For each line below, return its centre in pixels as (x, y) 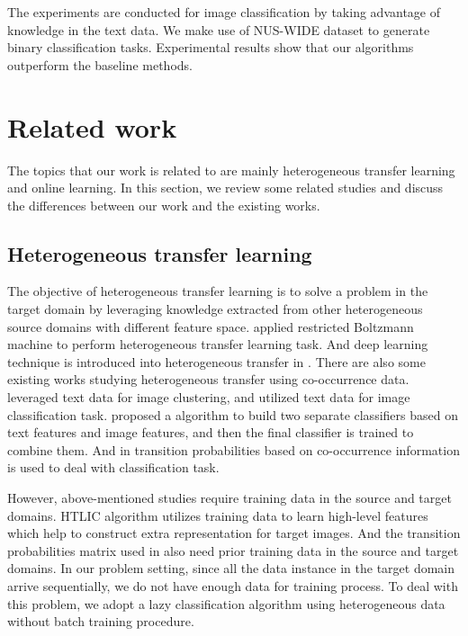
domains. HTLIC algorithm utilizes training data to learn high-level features (218, 515)
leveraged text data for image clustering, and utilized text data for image (209, 397)
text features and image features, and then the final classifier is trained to (211, 432)
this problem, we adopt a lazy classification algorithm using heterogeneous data (226, 603)
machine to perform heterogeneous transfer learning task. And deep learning (218, 344)
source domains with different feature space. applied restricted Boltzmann (211, 326)
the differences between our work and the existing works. (164, 205)
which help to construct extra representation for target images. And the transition (234, 533)
